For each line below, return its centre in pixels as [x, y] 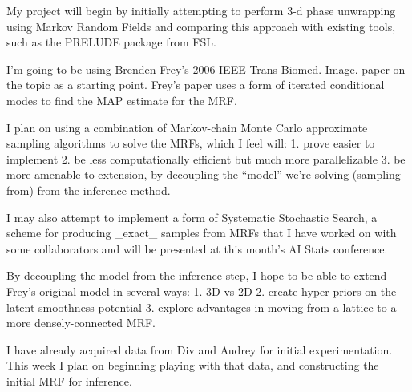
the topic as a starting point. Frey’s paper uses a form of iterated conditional [196, 85]
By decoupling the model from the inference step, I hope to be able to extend [197, 275]
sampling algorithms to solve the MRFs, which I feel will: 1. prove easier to [191, 143]
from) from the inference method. [89, 190]
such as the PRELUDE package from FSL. [111, 42]
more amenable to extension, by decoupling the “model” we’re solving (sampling [204, 174]
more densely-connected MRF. [81, 323]
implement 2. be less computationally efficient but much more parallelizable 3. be [206, 158]
